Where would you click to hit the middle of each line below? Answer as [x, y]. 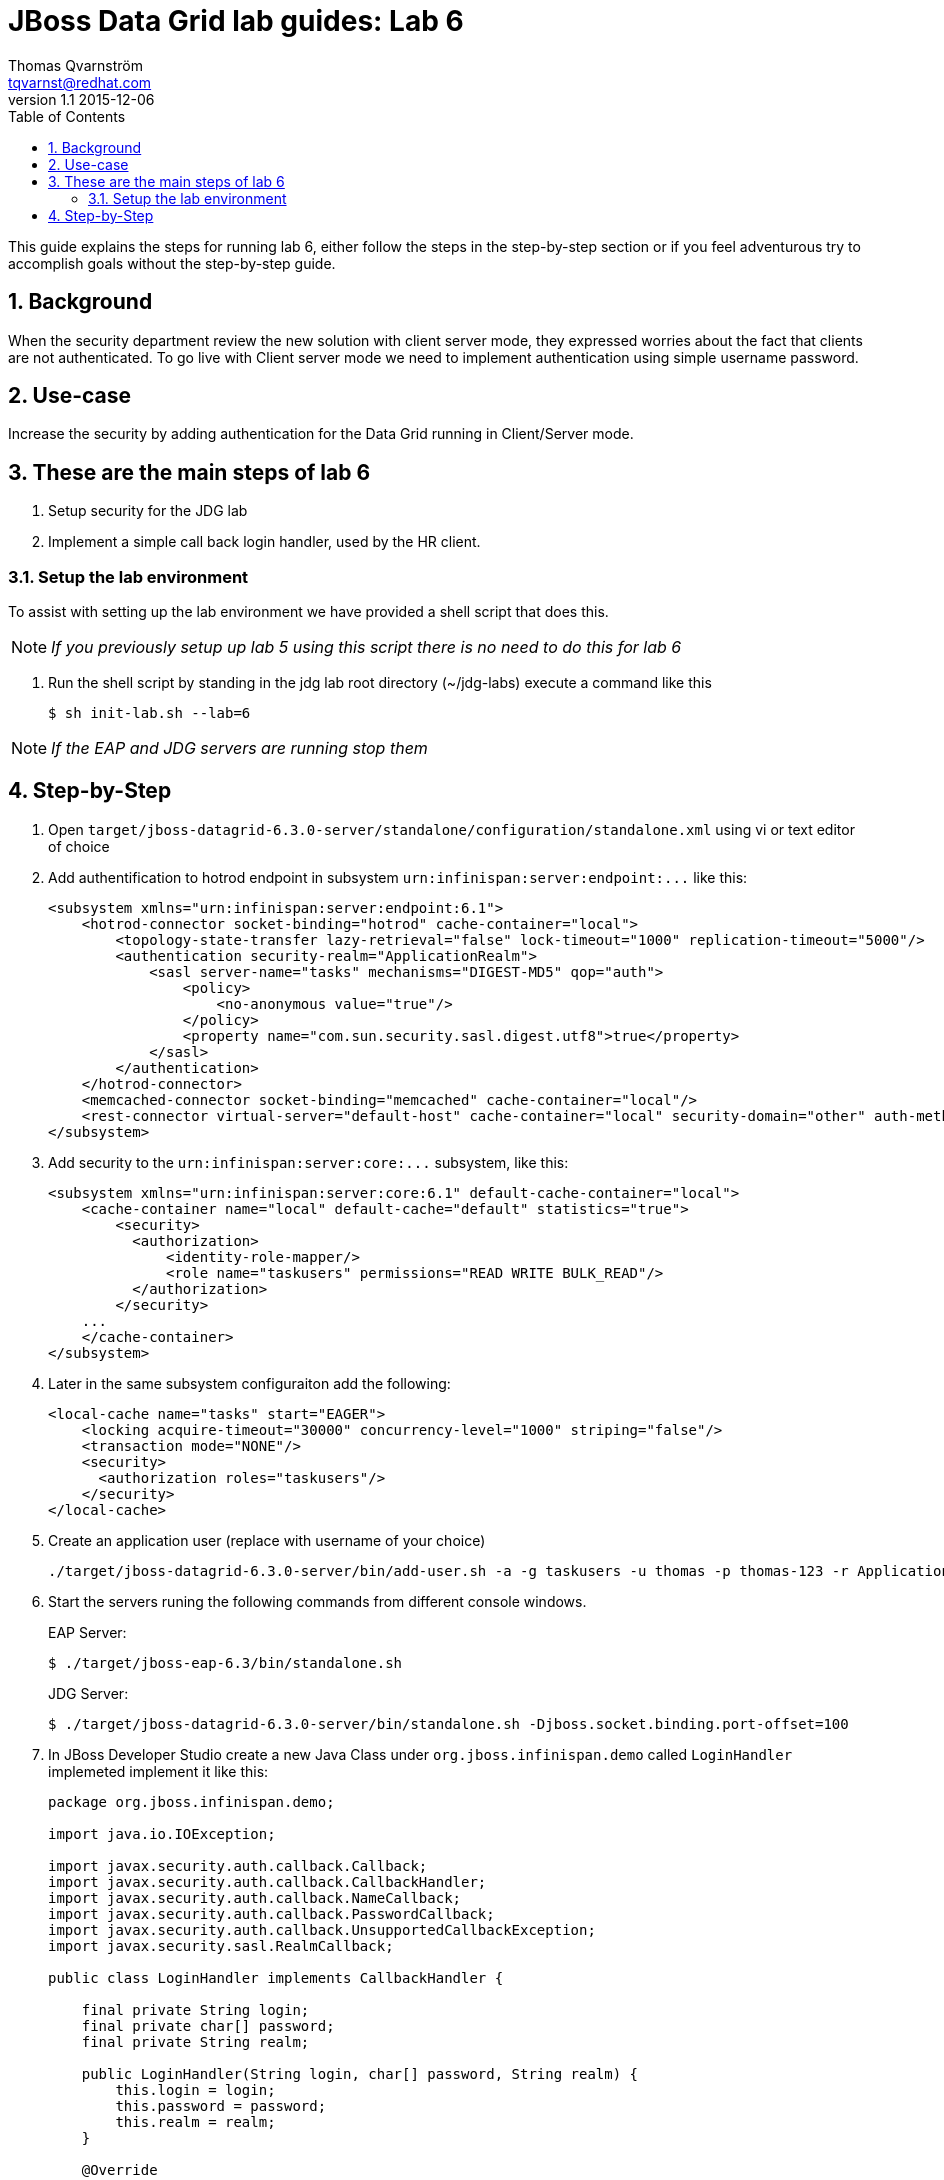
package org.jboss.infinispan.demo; [191, 1801]
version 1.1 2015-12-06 [81, 99]
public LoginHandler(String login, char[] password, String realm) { [360, 2073]
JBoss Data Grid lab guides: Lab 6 [236, 21]
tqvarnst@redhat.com [80, 82]
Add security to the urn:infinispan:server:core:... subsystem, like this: [308, 1162]
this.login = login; [195, 2089]
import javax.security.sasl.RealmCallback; [221, 1945]
